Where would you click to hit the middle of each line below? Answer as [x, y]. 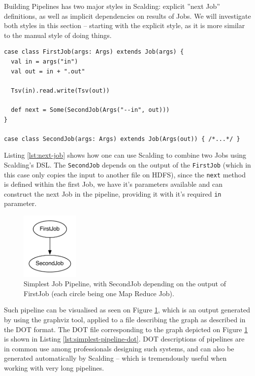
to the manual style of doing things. [58, 35]
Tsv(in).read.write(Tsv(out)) [60, 90]
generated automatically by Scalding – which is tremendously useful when [115, 358]
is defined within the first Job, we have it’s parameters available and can [113, 184]
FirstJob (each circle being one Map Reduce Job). [99, 293]
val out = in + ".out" [48, 71]
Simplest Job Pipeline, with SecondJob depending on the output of [125, 284]
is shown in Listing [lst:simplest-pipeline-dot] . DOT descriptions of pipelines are [124, 339]
